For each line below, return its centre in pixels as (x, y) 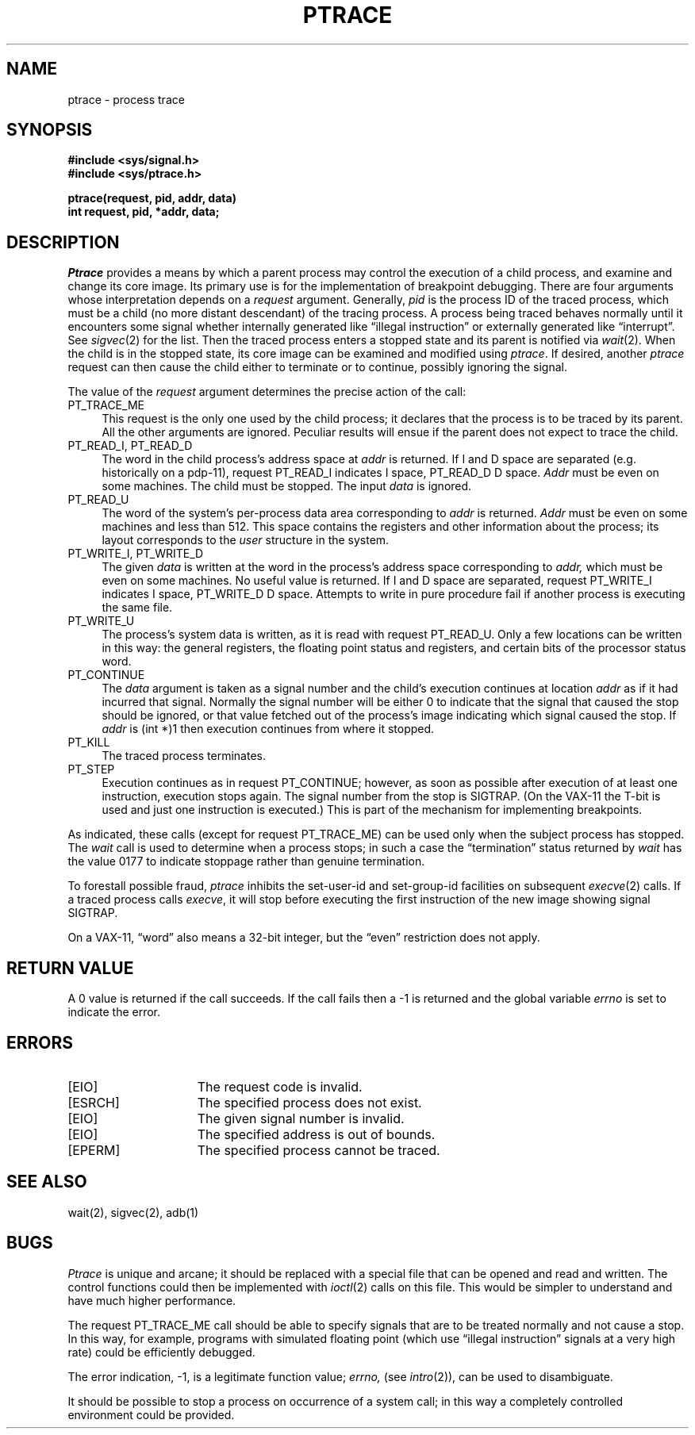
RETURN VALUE (70, 968)
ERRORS (40, 1042)
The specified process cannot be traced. (319, 1150)
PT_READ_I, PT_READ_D (130, 446)
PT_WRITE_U (101, 621)
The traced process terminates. (184, 756)
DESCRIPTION (63, 242)
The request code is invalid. (280, 1086)
